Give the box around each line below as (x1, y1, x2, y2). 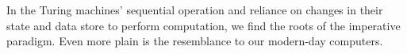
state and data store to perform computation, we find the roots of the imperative (6, 17, 401, 33)
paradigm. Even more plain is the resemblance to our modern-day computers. (6, 33, 383, 49)
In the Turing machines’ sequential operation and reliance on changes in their (6, 2, 383, 17)
